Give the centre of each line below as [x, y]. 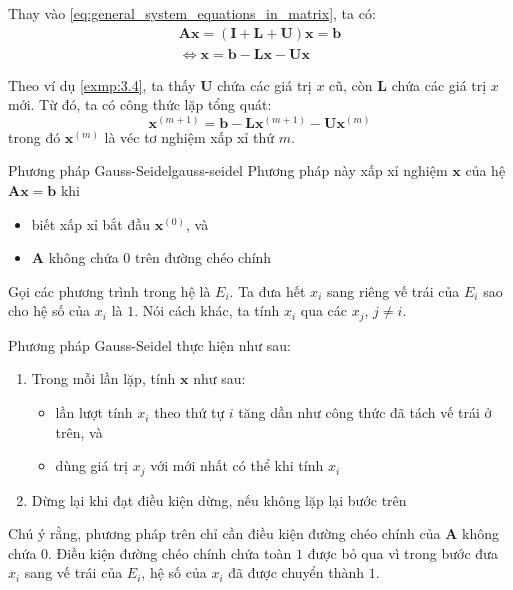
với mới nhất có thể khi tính [237, 465]
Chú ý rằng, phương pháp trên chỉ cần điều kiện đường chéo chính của [224, 533]
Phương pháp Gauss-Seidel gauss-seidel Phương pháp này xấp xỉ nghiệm [228, 170]
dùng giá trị [91, 465]
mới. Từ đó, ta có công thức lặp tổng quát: [140, 104]
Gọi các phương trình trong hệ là [109, 290]
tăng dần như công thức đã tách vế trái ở [365, 412]
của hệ [485, 170]
